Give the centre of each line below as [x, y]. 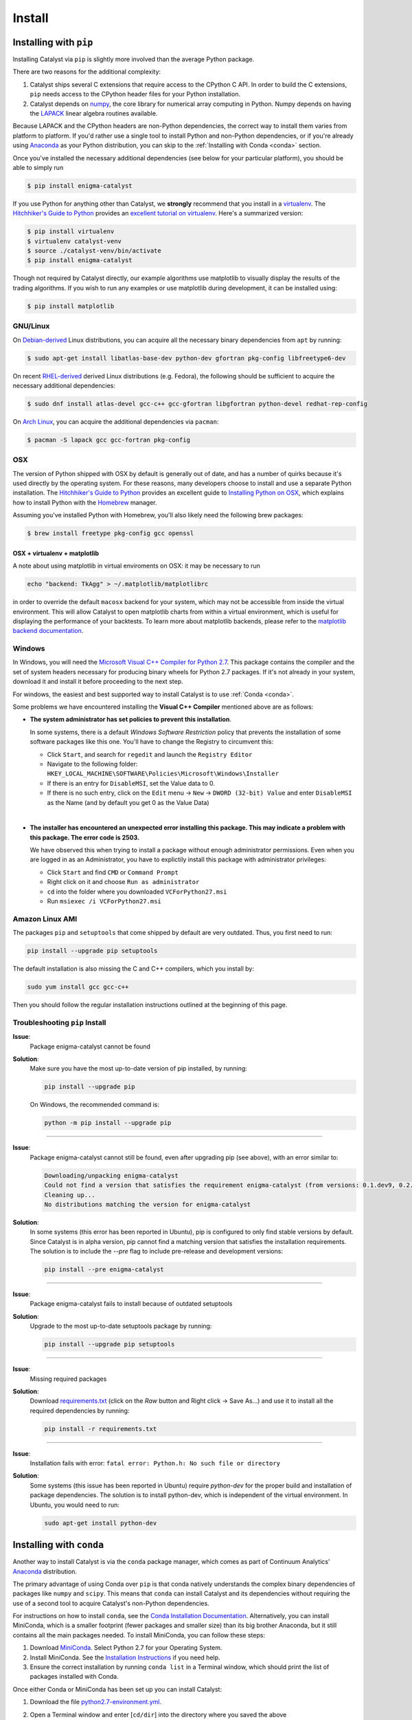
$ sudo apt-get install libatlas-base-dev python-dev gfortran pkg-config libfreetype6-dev [186, 358]
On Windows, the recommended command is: [95, 1105]
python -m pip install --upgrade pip [108, 1123]
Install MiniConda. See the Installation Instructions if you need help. [125, 1657]
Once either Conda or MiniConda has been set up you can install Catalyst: [117, 1689]
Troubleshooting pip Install [59, 1022]
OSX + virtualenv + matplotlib [56, 553]
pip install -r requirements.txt [101, 1429]
